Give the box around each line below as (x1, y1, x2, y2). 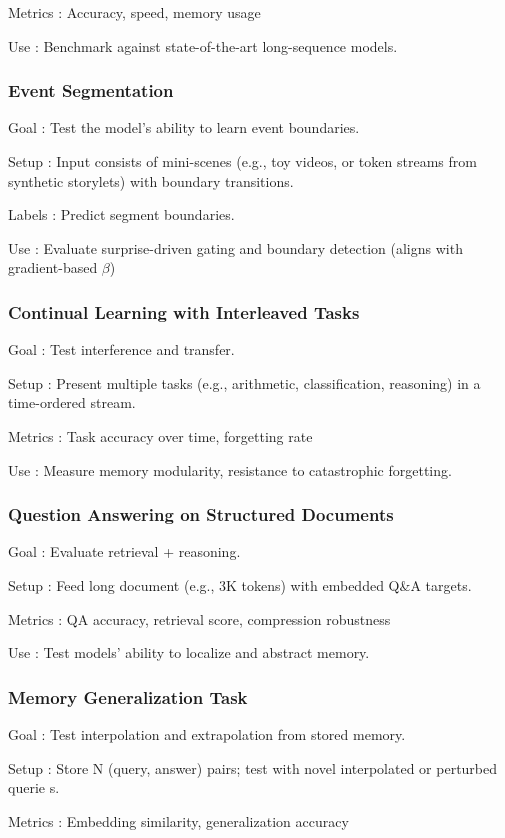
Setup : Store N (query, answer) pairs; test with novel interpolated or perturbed (8, 757, 498, 778)
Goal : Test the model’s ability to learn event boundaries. (8, 117, 360, 138)
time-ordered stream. (8, 392, 136, 413)
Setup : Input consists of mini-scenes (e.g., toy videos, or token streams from (8, 151, 477, 171)
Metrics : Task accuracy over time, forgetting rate (8, 425, 313, 446)
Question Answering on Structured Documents (8, 502, 394, 527)
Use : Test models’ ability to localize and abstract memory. (8, 642, 370, 663)
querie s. (8, 777, 60, 798)
